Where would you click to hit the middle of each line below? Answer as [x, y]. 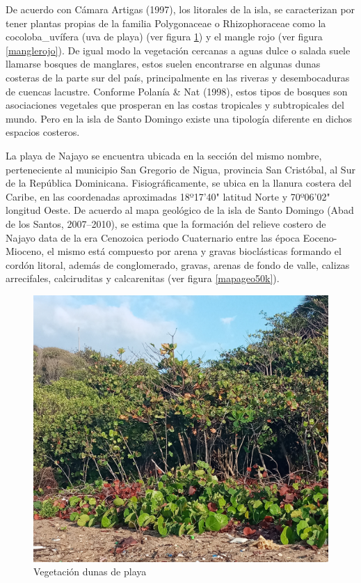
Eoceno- [320, 237]
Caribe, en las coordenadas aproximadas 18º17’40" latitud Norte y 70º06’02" [168, 196]
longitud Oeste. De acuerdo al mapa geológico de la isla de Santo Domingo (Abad [180, 210]
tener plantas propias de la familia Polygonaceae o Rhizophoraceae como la [166, 23]
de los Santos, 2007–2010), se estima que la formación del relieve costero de [166, 223]
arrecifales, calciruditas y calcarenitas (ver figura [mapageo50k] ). [143, 278]
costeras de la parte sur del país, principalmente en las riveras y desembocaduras [178, 77]
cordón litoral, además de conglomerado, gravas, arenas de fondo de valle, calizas [178, 264]
